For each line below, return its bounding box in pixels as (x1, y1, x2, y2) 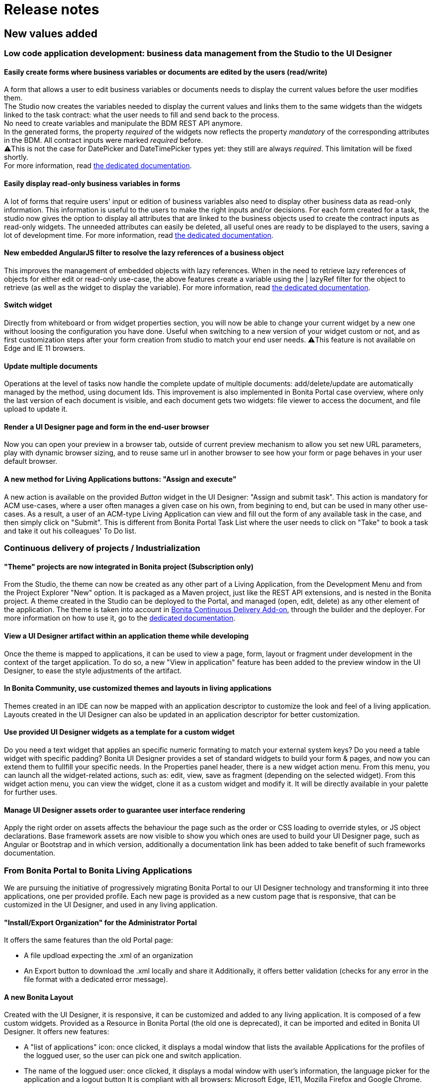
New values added (4, 27, 98, 40)
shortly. (4, 153, 28, 162)
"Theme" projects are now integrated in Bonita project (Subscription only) (4, 562, 254, 571)
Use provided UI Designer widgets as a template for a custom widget (4, 728, 235, 737)
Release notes (4, 1, 99, 18)
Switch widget (4, 301, 52, 310)
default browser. (4, 457, 58, 466)
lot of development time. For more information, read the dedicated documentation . (4, 230, 273, 239)
